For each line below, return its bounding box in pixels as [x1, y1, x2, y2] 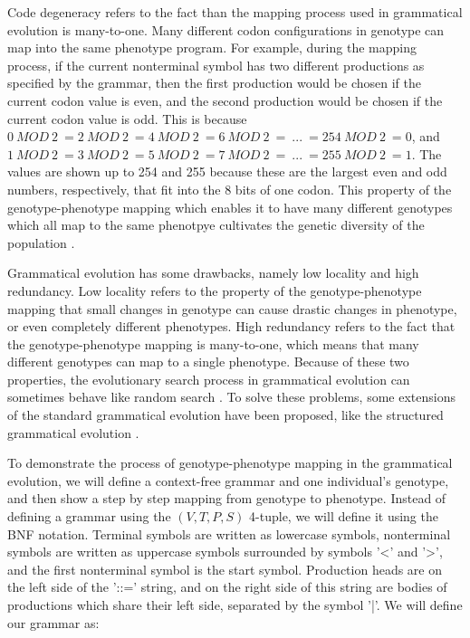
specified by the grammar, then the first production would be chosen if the [7, 73, 421, 92]
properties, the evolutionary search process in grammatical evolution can [7, 369, 410, 388]
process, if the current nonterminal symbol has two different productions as [7, 55, 425, 74]
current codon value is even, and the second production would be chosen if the [7, 90, 443, 110]
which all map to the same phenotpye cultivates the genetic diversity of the [7, 215, 425, 234]
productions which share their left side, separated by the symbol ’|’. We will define [7, 595, 463, 614]
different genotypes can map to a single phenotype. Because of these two [7, 352, 409, 371]
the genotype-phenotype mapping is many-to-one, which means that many [7, 334, 419, 353]
